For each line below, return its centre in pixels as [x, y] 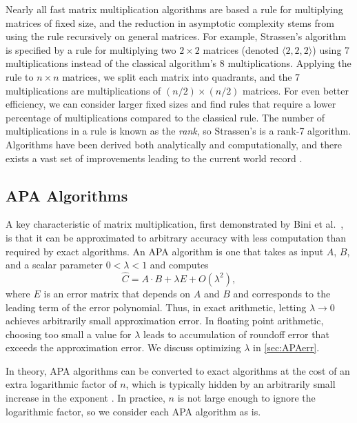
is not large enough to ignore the [246, 398]
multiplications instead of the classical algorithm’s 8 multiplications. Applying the [178, 63]
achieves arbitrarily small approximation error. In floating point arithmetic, [165, 321]
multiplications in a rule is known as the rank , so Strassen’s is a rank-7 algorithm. [178, 131]
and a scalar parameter [54, 265]
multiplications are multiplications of [83, 90]
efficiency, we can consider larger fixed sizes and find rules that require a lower [171, 104]
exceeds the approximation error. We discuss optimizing [123, 347]
